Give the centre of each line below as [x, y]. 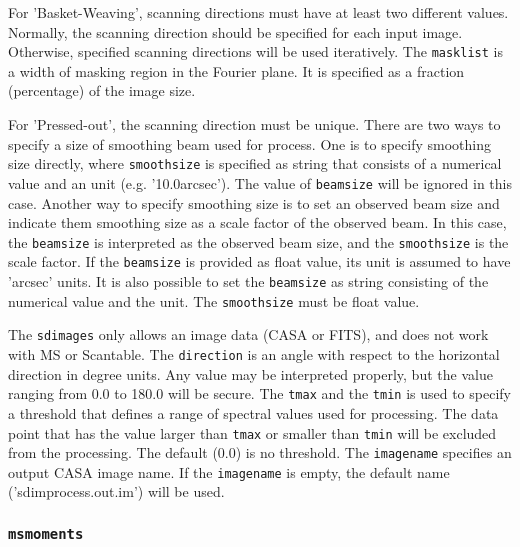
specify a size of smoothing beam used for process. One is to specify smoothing [249, 143]
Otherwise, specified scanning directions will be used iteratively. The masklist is [255, 51]
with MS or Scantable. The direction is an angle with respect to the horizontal [254, 354]
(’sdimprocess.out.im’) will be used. [116, 491]
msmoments [46, 533]
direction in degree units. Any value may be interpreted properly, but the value [250, 373]
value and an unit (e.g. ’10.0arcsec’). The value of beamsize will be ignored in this [260, 182]
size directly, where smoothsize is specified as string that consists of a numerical [255, 163]
